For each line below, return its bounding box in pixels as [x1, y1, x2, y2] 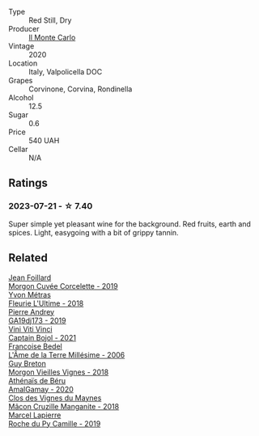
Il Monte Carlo [28, 32, 76, 42]
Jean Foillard [8, 273, 52, 282]
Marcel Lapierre [8, 410, 62, 420]
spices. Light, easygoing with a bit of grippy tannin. [8, 227, 180, 237]
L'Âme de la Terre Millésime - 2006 [8, 349, 125, 359]
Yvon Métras [8, 290, 51, 299]
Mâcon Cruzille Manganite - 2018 [8, 401, 120, 411]
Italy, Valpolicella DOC [28, 67, 103, 76]
